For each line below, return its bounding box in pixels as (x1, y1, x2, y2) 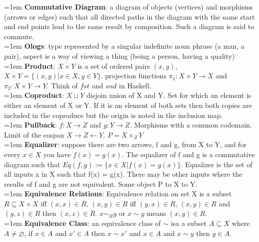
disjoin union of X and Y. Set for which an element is (87, 90, 251, 100)
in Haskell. (119, 80, 151, 90)
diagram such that (4, 159, 60, 169)
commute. (4, 31, 34, 41)
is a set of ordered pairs (77, 60, 150, 71)
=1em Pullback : (4, 119, 57, 130)
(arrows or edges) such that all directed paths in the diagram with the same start (4, 11, 255, 22)
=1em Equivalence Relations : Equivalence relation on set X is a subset (4, 188, 232, 199)
